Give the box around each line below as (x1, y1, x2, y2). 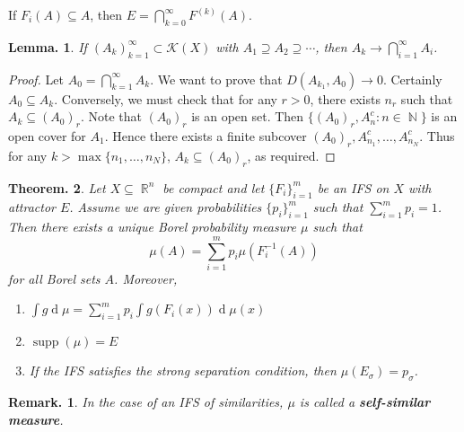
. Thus (419, 126, 455, 145)
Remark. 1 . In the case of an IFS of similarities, (8, 392, 284, 411)
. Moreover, (114, 269, 178, 287)
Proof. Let (8, 69, 64, 88)
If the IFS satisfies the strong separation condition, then (29, 361, 337, 380)
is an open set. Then (191, 107, 304, 126)
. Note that (80, 107, 142, 126)
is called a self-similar (299, 392, 431, 411)
